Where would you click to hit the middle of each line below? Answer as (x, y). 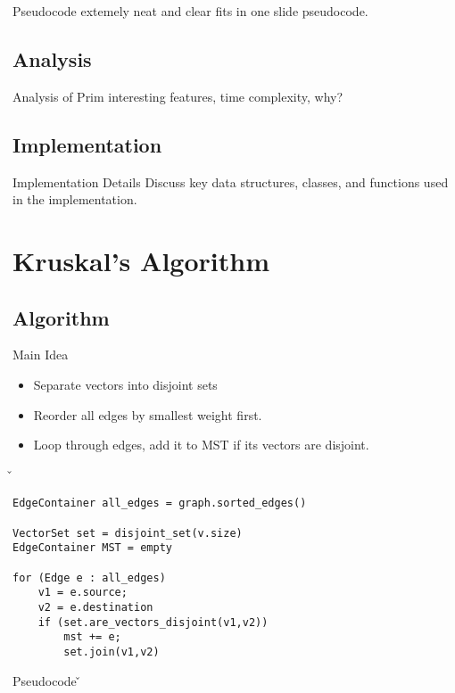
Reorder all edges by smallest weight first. (148, 414)
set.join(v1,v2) (112, 652)
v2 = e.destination (95, 607)
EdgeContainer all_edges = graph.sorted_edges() (160, 503)
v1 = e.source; (83, 593)
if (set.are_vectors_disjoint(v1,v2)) (153, 622)
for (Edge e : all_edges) (89, 577)
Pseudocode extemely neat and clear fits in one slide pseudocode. (190, 11)
